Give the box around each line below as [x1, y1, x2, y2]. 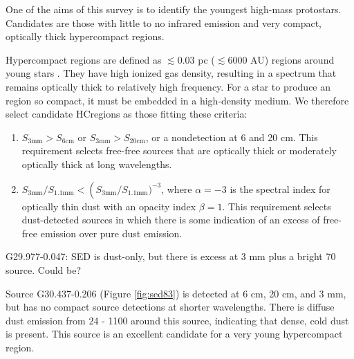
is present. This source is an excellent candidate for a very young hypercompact [6, 326, 343, 341]
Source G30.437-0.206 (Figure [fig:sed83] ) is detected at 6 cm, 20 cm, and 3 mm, [6, 286, 346, 300]
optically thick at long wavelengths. [21, 156, 172, 171]
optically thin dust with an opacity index [21, 199, 196, 213]
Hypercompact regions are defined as [6, 52, 162, 66]
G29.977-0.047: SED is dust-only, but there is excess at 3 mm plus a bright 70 [6, 249, 336, 264]
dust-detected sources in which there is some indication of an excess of [21, 212, 320, 227]
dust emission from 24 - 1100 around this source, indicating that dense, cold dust [6, 313, 349, 327]
